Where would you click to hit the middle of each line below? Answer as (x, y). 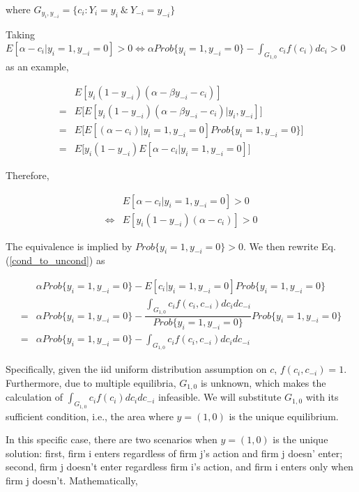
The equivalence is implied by (69, 246)
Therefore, (28, 175)
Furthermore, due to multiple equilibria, (91, 382)
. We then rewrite (281, 246)
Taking (21, 34)
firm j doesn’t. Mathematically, (72, 480)
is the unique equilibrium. (284, 416)
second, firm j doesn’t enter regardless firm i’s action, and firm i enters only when (179, 467)
